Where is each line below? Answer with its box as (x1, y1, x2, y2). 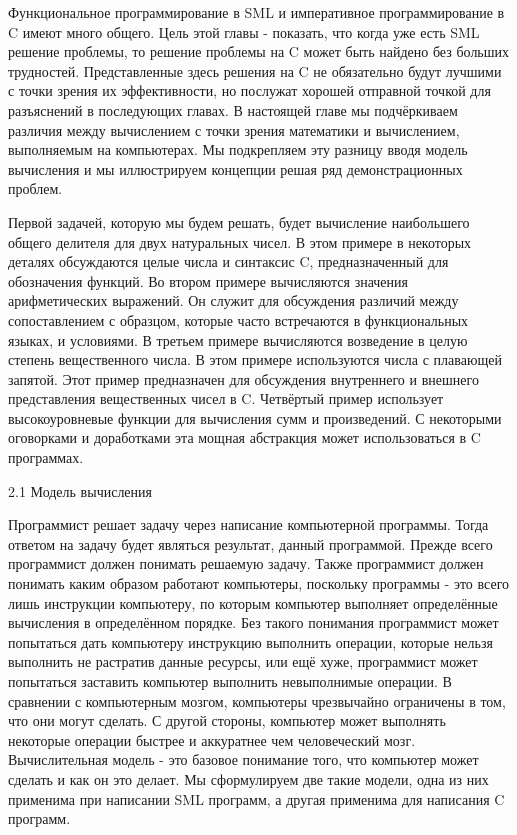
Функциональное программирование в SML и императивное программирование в (8, 2, 505, 22)
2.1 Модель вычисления (8, 480, 153, 501)
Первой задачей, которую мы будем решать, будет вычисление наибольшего (8, 211, 470, 232)
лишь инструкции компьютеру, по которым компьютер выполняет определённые (8, 592, 498, 613)
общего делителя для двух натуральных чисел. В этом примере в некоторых (8, 231, 472, 252)
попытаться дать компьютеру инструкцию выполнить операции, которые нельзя (8, 631, 493, 652)
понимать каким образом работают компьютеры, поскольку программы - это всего (8, 573, 510, 594)
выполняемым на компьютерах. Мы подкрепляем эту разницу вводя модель (8, 139, 468, 160)
